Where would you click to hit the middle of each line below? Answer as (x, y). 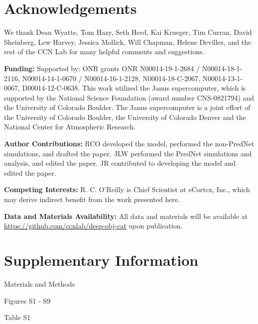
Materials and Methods (40, 283)
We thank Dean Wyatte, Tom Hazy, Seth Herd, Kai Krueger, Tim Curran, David (128, 32)
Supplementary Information (101, 260)
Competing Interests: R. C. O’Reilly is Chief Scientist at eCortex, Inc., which (127, 189)
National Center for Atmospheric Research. (70, 127)
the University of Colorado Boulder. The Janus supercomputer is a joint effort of (127, 107)
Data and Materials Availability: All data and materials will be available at (126, 216)
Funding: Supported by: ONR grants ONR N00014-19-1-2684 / (102, 68)
